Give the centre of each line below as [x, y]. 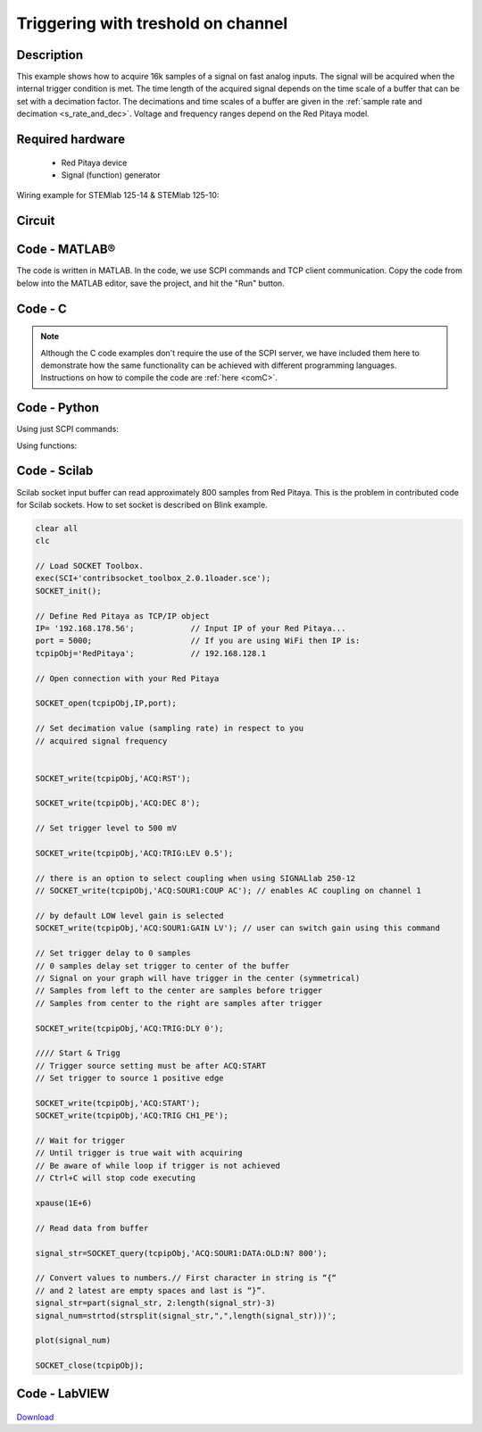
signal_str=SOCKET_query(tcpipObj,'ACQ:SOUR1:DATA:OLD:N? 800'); [181, 1253]
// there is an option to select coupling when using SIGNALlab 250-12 [195, 878]
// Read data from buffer [92, 1228]
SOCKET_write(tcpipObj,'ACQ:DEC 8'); [118, 803]
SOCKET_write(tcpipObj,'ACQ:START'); [118, 1103]
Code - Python [58, 408]
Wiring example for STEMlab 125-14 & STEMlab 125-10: [118, 196]
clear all [57, 528]
